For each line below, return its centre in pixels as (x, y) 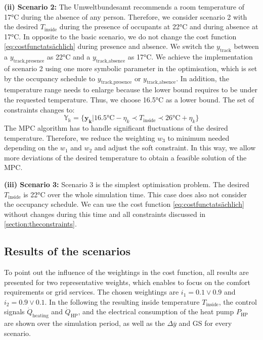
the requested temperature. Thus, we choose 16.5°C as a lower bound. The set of (129, 99)
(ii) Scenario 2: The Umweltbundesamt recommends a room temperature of (124, 7)
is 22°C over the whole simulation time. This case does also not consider (135, 194)
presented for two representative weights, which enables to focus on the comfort (127, 282)
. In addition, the (203, 78)
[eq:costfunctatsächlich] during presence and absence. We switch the (109, 46)
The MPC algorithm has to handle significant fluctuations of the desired (116, 127)
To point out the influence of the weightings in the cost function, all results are (126, 272)
